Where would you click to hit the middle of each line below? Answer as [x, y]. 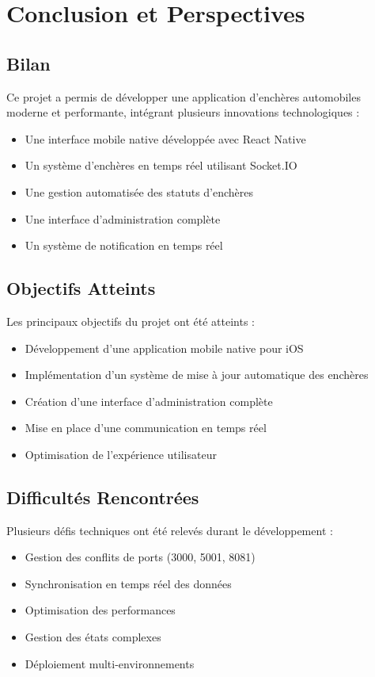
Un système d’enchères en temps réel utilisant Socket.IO [161, 165]
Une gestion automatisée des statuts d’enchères [139, 191]
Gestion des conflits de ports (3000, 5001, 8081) [140, 557]
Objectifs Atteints [81, 288]
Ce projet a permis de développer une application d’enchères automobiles [184, 96]
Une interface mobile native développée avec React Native [165, 138]
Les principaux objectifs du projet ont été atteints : [131, 321]
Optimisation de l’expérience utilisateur [121, 454]
